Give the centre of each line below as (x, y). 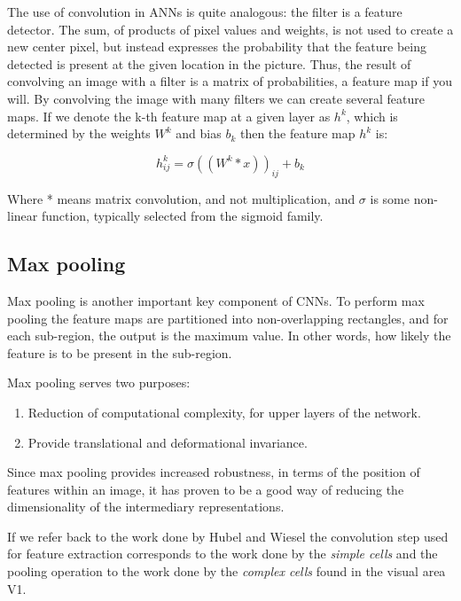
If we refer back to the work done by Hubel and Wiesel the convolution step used (228, 536)
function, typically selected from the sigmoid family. (182, 216)
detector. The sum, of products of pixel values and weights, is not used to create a (230, 29)
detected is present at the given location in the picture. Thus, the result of (209, 63)
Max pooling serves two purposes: (99, 382)
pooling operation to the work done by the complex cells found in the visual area (227, 571)
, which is (372, 116)
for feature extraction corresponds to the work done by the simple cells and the (223, 554)
